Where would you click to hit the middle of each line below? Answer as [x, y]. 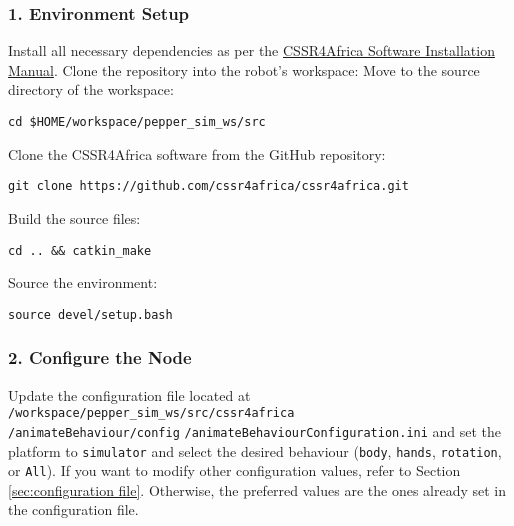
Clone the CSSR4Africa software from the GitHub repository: [197, 153]
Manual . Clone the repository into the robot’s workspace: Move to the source [244, 69]
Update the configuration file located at [129, 394]
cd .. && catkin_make [80, 250]
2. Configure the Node [100, 357]
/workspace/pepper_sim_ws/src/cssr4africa [151, 413]
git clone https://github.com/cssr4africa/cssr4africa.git [208, 186]
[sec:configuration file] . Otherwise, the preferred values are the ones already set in [257, 489]
